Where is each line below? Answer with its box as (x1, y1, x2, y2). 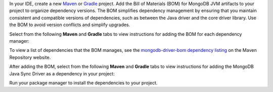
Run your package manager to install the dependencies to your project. (9, 79, 158, 85)
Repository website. (9, 54, 51, 60)
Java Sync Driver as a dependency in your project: (9, 70, 115, 76)
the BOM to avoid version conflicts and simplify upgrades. (9, 22, 130, 28)
